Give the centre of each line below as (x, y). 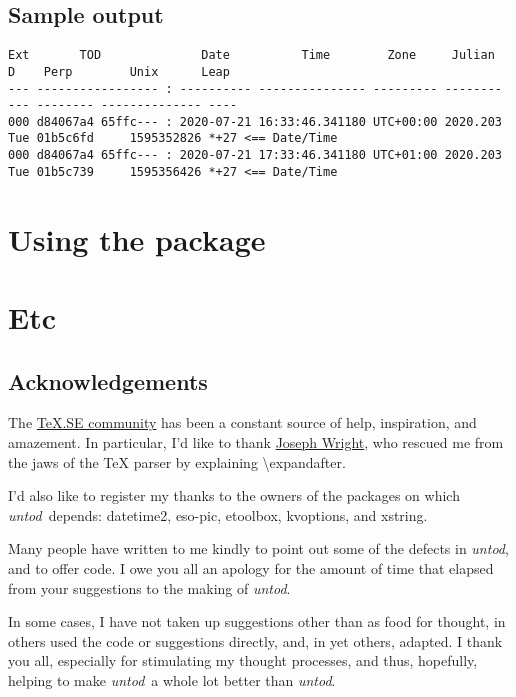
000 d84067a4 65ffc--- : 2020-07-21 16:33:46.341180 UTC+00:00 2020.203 (255, 121)
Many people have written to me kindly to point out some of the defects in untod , (258, 548)
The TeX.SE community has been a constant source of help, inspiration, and (242, 422)
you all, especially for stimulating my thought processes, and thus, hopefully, (243, 660)
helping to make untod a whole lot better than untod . (172, 679)
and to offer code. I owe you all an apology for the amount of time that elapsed (251, 567)
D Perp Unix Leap (119, 71)
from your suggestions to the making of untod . (149, 587)
